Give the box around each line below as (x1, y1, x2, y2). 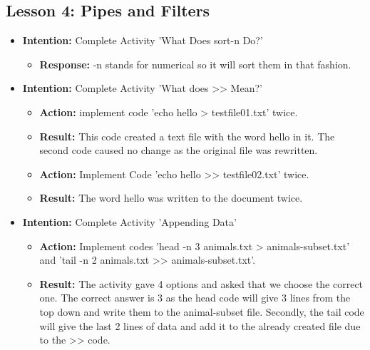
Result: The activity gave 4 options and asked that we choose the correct (39, 276, 364, 291)
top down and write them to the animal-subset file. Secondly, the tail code (39, 304, 364, 319)
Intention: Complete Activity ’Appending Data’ (22, 214, 237, 229)
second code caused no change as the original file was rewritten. (39, 143, 318, 158)
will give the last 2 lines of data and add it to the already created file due (39, 318, 361, 333)
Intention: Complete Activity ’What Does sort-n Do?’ (22, 33, 263, 48)
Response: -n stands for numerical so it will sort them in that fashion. (39, 56, 351, 71)
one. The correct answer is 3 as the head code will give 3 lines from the (39, 290, 351, 305)
